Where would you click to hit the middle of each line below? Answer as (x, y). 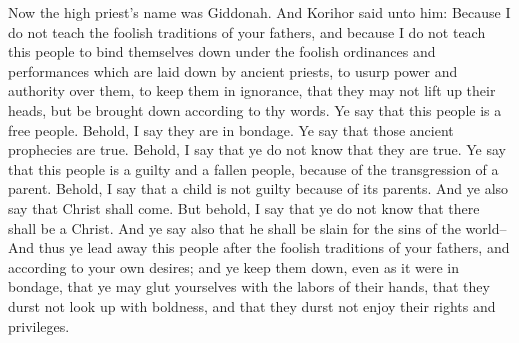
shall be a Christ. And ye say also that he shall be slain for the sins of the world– (257, 227)
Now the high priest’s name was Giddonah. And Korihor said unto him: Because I (259, 12)
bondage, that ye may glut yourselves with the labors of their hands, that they (249, 286)
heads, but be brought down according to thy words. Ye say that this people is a (255, 109)
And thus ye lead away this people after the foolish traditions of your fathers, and (259, 247)
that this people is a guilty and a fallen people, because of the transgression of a (253, 168)
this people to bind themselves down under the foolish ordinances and (222, 51)
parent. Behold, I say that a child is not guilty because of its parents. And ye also (258, 188)
